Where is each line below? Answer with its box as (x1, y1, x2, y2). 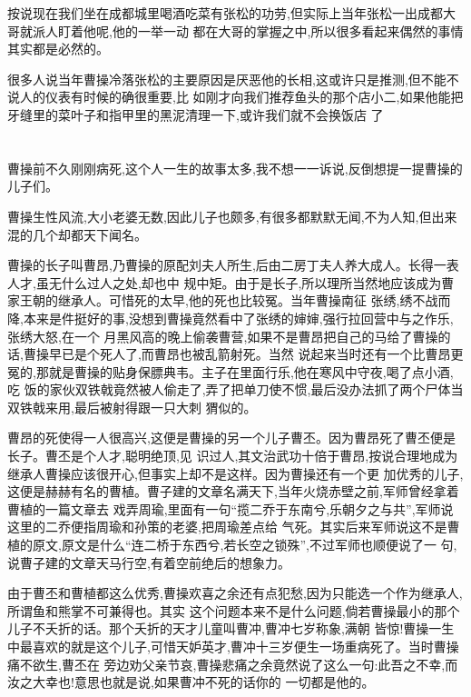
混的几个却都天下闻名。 (7, 224, 147, 244)
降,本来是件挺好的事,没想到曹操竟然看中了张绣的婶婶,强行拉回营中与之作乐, (7, 308, 454, 327)
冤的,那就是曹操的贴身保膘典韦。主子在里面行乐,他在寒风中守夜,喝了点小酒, (7, 362, 454, 381)
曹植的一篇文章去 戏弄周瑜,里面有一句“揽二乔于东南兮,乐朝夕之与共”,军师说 (7, 499, 454, 518)
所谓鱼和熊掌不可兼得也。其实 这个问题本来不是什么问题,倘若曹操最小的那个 (7, 601, 460, 620)
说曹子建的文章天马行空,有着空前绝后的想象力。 (7, 553, 290, 572)
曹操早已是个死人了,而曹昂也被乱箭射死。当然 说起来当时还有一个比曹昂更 (23, 344, 464, 363)
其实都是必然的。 (7, 39, 109, 58)
